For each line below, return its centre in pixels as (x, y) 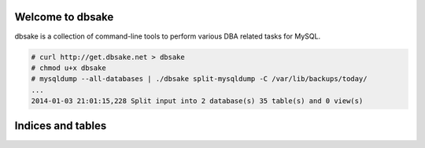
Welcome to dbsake (64, 17)
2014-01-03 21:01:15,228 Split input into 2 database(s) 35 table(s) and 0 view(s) (197, 101)
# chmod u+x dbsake (68, 68)
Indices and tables (61, 126)
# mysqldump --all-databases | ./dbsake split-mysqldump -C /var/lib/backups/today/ (199, 79)
